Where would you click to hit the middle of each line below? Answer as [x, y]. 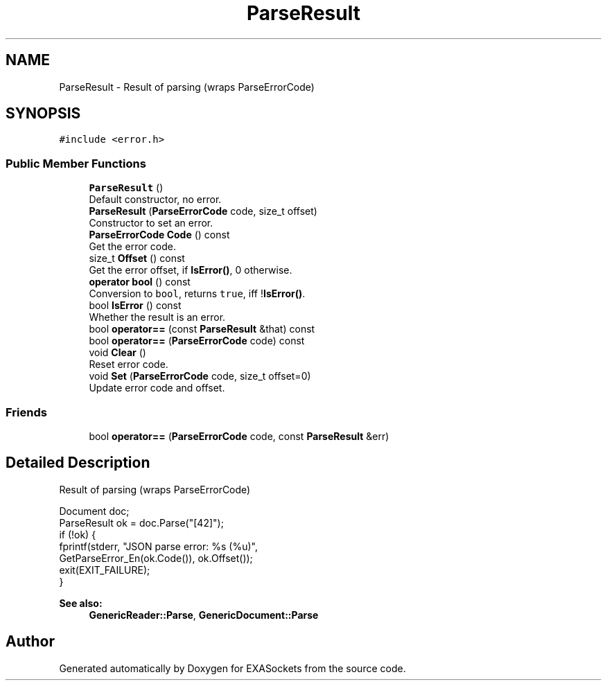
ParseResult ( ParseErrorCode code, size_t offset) [203, 211]
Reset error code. [129, 364]
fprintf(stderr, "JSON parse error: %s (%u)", [158, 546]
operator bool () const [140, 282]
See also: [81, 603]
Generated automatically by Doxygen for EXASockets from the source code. [232, 668]
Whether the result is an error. [157, 317]
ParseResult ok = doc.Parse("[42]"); [141, 522]
